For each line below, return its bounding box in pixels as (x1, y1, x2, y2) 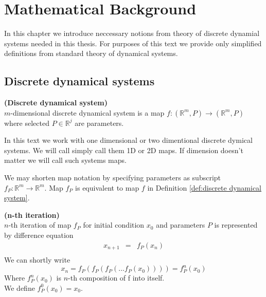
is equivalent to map (75, 182, 139, 193)
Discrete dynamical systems (4, 73, 155, 89)
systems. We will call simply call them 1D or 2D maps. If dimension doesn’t (4, 144, 243, 155)
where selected (4, 117, 49, 128)
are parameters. (75, 117, 124, 128)
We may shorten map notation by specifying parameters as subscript (4, 172, 221, 183)
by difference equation (4, 230, 74, 240)
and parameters (156, 219, 205, 230)
